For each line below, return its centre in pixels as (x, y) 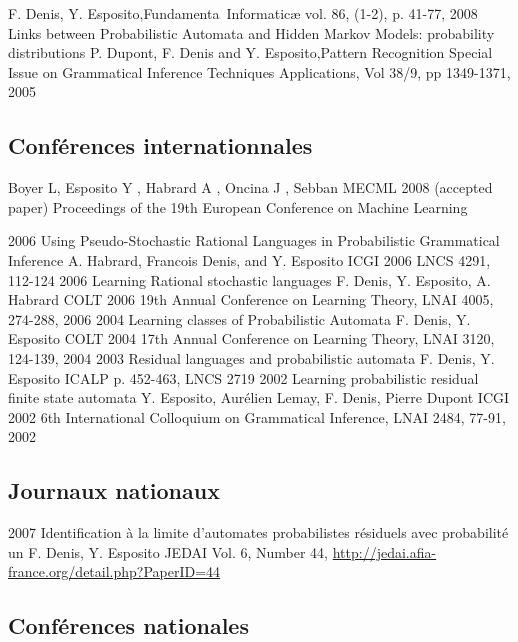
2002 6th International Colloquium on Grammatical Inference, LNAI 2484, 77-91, (257, 416)
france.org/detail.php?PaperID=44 (114, 571)
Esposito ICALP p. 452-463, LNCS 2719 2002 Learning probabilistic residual (243, 377)
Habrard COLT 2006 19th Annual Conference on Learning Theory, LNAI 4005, (251, 299)
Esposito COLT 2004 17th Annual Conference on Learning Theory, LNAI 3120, (251, 338)
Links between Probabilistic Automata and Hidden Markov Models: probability (251, 32)
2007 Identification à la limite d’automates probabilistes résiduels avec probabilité (258, 532)
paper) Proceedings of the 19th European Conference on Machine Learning (238, 206)
